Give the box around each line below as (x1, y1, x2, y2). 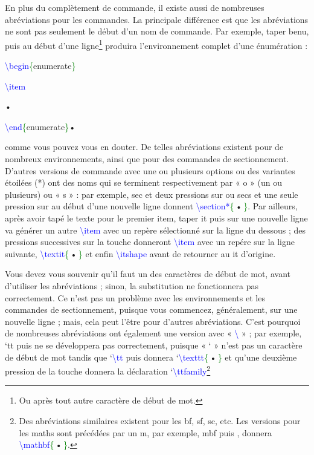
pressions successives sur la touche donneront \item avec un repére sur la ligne (5, 235, 295, 248)
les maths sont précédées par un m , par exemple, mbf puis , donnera (19, 426, 272, 439)
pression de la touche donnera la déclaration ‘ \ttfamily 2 (5, 363, 211, 377)
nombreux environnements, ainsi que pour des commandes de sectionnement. (5, 152, 289, 165)
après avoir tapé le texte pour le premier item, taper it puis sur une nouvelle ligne (5, 211, 308, 224)
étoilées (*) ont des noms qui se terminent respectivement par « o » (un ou (5, 176, 282, 189)
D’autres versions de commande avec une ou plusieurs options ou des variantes (5, 164, 295, 177)
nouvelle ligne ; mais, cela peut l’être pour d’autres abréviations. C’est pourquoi (5, 315, 301, 327)
